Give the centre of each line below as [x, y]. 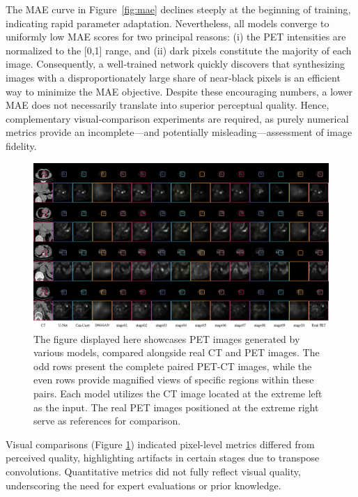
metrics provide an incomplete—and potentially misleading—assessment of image [179, 132]
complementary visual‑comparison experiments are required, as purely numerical [177, 118]
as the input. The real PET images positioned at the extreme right [176, 407]
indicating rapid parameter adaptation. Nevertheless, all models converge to [168, 23]
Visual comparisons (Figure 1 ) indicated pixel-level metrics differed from [160, 444]
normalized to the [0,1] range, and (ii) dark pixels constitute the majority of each [179, 50]
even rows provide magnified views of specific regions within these [174, 380]
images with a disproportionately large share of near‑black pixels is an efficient [173, 77]
